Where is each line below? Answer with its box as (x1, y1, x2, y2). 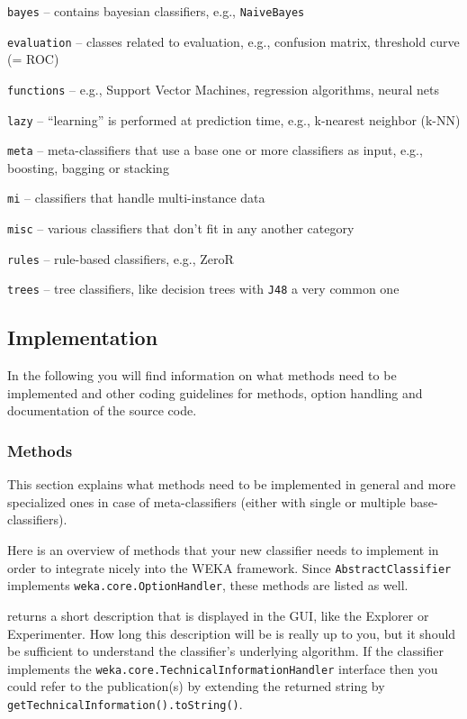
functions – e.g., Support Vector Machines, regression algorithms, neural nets (7, 79, 440, 98)
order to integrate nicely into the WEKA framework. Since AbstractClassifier (7, 558, 452, 577)
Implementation (7, 323, 158, 351)
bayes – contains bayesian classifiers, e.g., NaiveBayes (7, 2, 305, 20)
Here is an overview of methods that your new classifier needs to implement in (7, 541, 439, 560)
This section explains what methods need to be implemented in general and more (7, 475, 456, 494)
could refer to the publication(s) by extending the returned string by (7, 677, 385, 696)
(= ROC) (7, 50, 59, 68)
